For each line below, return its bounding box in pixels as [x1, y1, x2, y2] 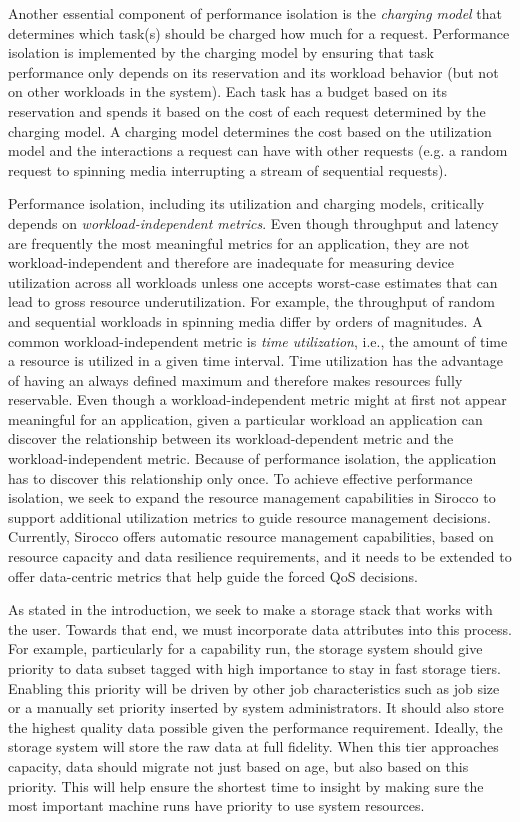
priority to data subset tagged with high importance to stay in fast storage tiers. [8, 658, 501, 678]
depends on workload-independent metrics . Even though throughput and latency [8, 212, 499, 233]
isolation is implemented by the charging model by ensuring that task [8, 42, 434, 63]
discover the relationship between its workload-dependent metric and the [8, 428, 454, 449]
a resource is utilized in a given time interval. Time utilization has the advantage [8, 350, 503, 371]
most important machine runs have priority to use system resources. [8, 795, 425, 816]
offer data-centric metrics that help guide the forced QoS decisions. [8, 565, 418, 586]
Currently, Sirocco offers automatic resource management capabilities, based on [8, 526, 494, 547]
